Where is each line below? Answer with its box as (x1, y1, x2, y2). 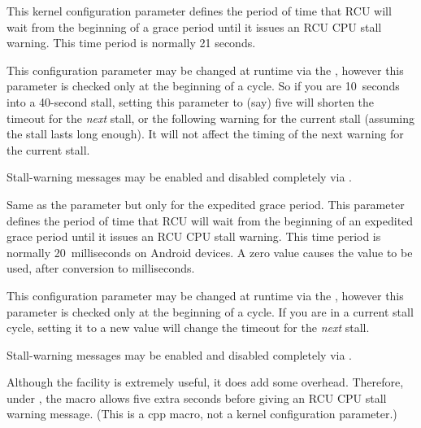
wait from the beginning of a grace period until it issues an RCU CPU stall (7, 18, 382, 35)
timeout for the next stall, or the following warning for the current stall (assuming (7, 109, 415, 126)
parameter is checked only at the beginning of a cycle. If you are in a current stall (7, 303, 414, 320)
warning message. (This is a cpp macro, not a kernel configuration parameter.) (7, 405, 397, 422)
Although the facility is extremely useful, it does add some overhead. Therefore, (7, 373, 404, 391)
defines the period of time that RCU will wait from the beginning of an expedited (7, 212, 414, 229)
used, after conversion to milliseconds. (7, 260, 195, 277)
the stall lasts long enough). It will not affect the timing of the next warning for (7, 125, 404, 142)
